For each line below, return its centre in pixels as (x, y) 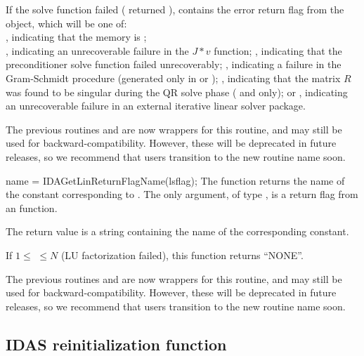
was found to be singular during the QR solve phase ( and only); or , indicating (177, 92)
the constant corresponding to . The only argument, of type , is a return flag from (182, 194)
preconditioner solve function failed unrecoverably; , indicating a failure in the (174, 64)
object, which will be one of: (66, 23)
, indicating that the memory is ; (76, 37)
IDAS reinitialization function (116, 344)
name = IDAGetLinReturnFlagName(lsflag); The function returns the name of (175, 180)
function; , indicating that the (278, 50)
